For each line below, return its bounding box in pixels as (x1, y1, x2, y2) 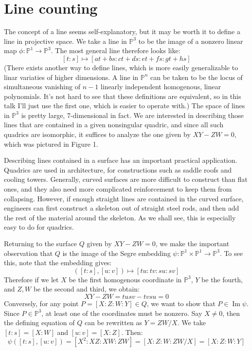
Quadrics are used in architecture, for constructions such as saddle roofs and (4, 164, 232, 175)
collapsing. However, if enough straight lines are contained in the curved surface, (4, 193, 244, 203)
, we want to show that (146, 298, 216, 308)
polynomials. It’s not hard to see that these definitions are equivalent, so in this (4, 91, 241, 101)
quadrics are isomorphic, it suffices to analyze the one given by (4, 129, 191, 139)
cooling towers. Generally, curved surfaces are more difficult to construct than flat (4, 174, 248, 184)
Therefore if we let (4, 274, 59, 284)
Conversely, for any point (4, 298, 79, 308)
